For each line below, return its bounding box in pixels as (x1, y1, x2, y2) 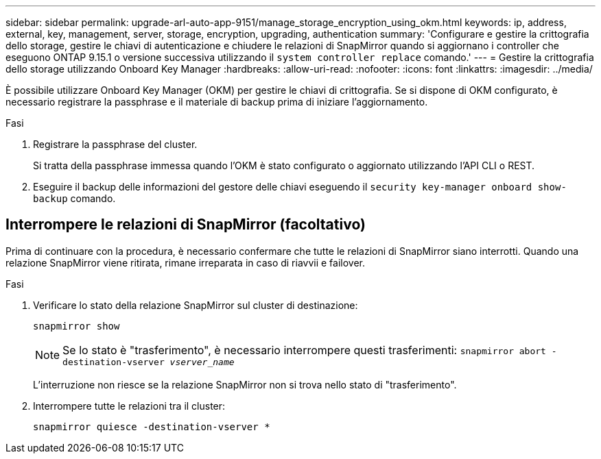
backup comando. (33, 193, 116, 204)
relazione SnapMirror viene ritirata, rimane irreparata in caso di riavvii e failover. (5, 256, 366, 269)
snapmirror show (33, 320, 120, 332)
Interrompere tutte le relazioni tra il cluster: (33, 399, 226, 412)
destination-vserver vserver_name (62, 356, 235, 367)
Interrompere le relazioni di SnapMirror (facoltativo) (5, 216, 366, 234)
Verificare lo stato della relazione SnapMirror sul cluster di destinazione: (33, 299, 358, 311)
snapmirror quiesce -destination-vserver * (33, 421, 270, 432)
